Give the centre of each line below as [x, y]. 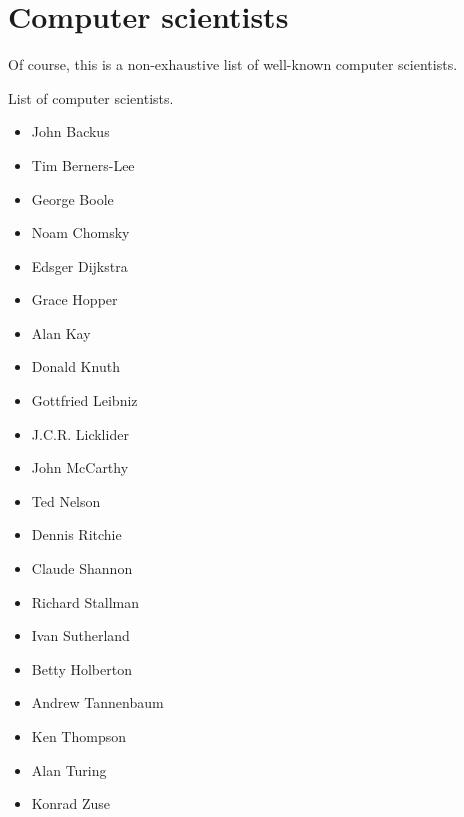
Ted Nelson [66, 500]
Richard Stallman [85, 601]
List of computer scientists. [91, 97]
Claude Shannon [82, 568]
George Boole [72, 198]
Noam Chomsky [80, 232]
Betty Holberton [81, 668]
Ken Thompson [78, 736]
